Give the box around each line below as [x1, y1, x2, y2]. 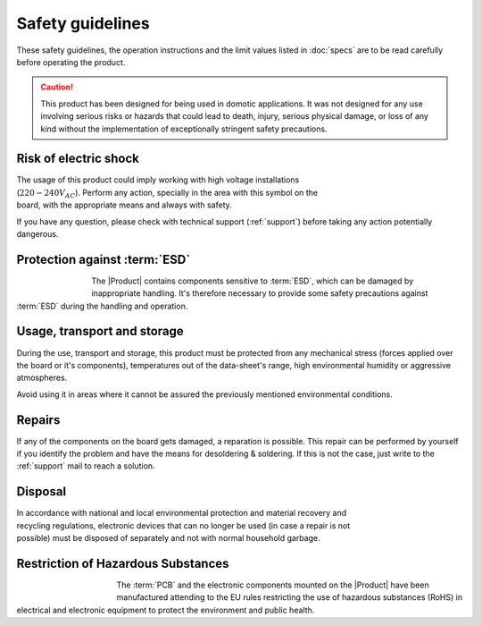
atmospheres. [16, 372, 68, 384]
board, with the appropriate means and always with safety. [16, 199, 232, 210]
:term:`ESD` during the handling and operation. [16, 300, 188, 311]
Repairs [16, 412, 61, 427]
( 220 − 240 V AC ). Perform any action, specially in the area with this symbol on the [16, 187, 319, 200]
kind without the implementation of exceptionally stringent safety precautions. [40, 123, 328, 134]
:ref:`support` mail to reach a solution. [16, 460, 155, 471]
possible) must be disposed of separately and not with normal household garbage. [16, 533, 320, 544]
